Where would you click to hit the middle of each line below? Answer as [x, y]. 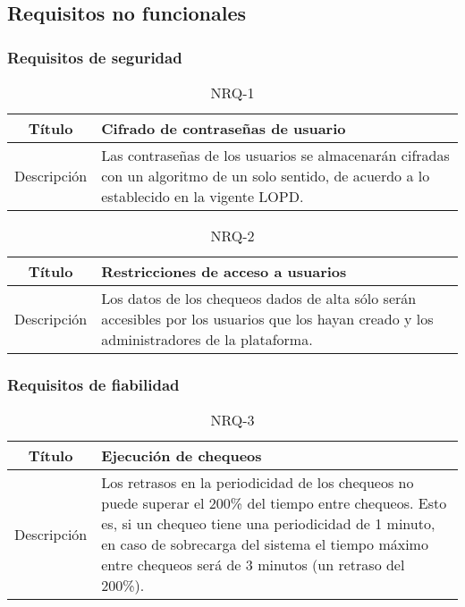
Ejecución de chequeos [182, 456]
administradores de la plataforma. [207, 339]
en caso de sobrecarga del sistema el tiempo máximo [265, 544]
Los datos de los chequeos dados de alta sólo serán [259, 298]
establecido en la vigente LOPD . [203, 196]
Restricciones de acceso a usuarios [224, 271]
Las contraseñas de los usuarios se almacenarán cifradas [275, 155]
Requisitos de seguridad [95, 57]
